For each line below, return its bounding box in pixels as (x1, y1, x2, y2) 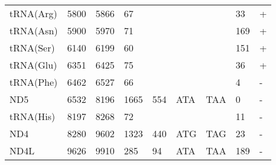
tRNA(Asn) (9, 24, 58, 37)
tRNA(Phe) (9, 75, 58, 89)
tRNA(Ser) (9, 41, 55, 54)
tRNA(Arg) (9, 7, 57, 20)
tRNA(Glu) (9, 58, 57, 72)
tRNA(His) (9, 109, 56, 123)
